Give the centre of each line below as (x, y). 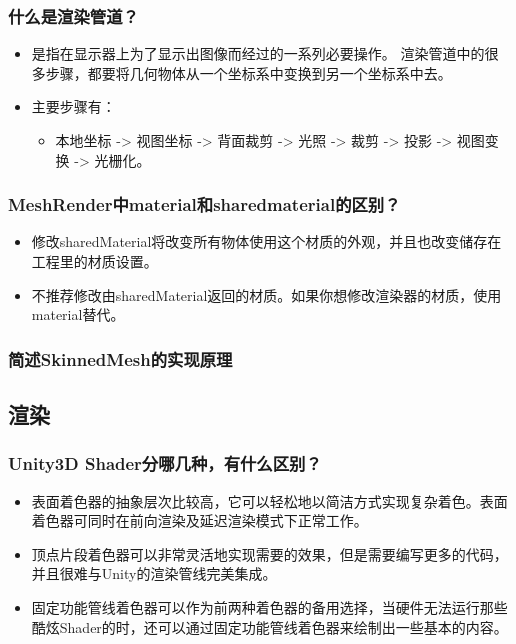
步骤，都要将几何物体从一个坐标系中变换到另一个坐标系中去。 (248, 72)
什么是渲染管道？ (73, 15)
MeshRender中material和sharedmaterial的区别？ (204, 204)
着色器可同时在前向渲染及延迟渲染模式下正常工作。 (199, 520)
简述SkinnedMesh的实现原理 (120, 358)
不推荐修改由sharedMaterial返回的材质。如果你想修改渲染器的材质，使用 (266, 294)
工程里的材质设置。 (94, 261)
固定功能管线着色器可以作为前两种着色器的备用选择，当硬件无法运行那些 (269, 607)
